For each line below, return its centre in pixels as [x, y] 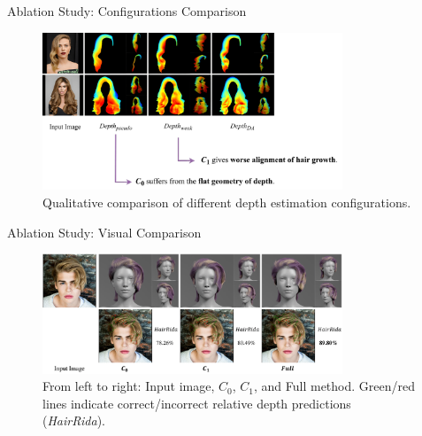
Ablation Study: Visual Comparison [104, 232]
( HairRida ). [74, 420]
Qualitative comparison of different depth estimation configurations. [227, 202]
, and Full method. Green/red [334, 386]
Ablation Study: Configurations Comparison [127, 11]
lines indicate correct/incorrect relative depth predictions [197, 403]
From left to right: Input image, [129, 386]
